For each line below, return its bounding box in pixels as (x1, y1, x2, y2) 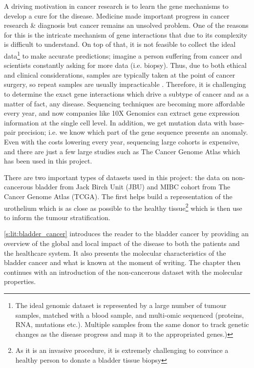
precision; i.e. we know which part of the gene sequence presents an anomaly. (18, 127, 248, 137)
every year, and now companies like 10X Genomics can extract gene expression (4, 108, 240, 118)
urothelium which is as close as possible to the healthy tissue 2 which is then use (4, 201, 242, 213)
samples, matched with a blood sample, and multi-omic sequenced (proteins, (15, 309, 244, 320)
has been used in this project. (4, 156, 92, 166)
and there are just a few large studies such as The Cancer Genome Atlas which (4, 146, 240, 156)
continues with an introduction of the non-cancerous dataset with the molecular (4, 266, 243, 277)
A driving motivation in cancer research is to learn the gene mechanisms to (4, 1, 229, 11)
